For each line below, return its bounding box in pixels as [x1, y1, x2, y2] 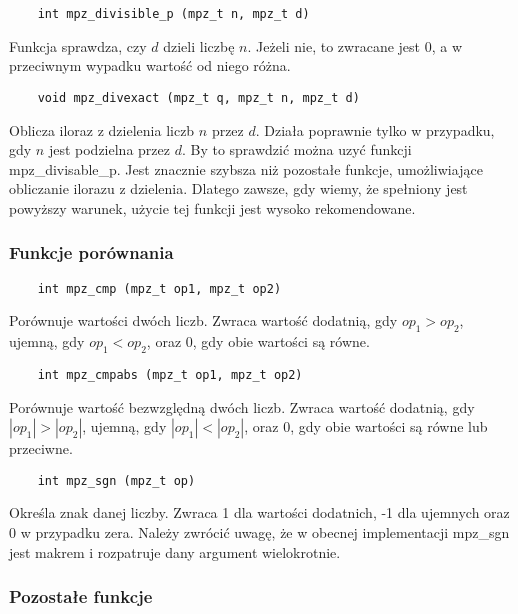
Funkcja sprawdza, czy [9, 35, 147, 56]
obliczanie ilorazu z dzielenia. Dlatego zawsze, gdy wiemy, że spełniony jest [9, 178, 468, 199]
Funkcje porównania [9, 240, 174, 265]
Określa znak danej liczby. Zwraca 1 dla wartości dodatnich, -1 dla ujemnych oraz [9, 502, 510, 523]
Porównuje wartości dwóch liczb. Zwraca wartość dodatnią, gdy [9, 310, 398, 331]
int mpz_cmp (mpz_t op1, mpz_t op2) [37, 281, 282, 296]
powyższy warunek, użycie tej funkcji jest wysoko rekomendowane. [9, 197, 416, 218]
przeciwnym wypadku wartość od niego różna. [9, 55, 291, 76]
